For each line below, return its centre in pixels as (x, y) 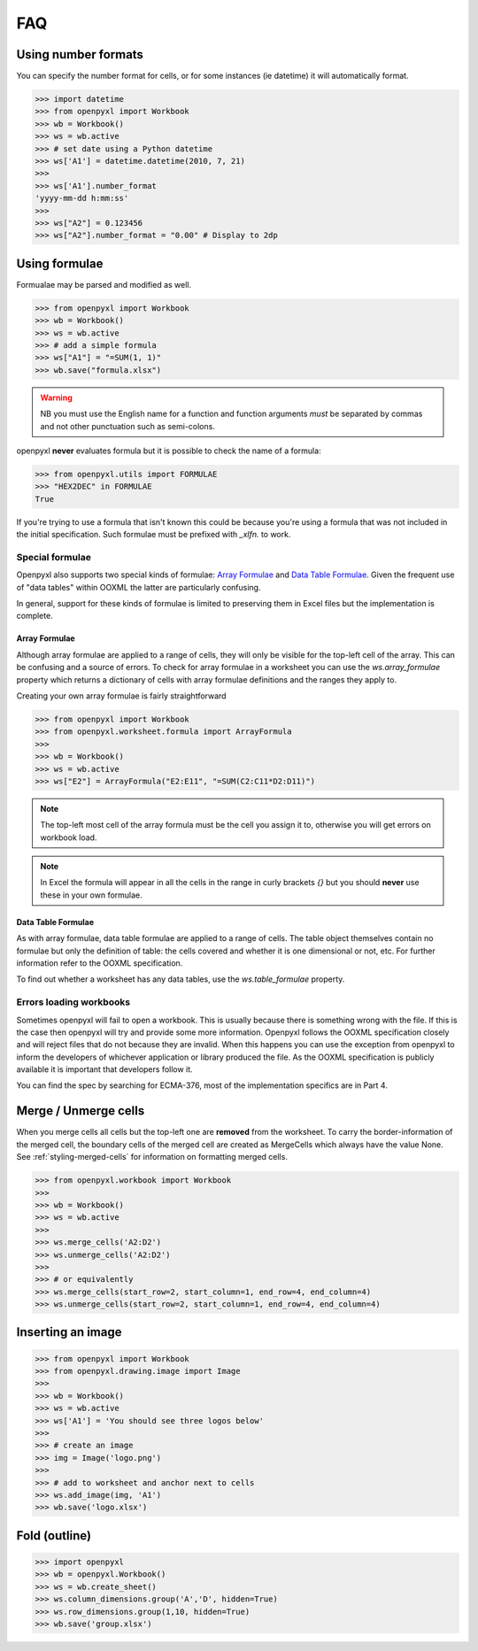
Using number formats (80, 54)
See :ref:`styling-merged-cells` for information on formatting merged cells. (152, 1157)
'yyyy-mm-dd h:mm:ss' (82, 198)
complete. (35, 616)
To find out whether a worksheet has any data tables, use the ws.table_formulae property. (181, 979)
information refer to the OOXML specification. (100, 963)
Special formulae (54, 557)
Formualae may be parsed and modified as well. (104, 284)
